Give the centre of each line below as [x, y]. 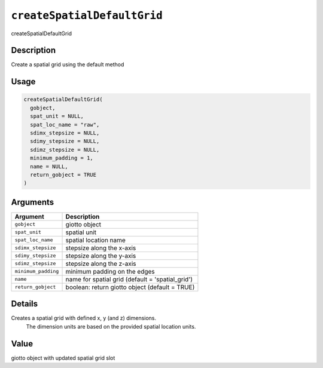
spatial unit [81, 232]
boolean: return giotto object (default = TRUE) [130, 287]
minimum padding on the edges [110, 271]
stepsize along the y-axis [101, 256]
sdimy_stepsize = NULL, [65, 141]
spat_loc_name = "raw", [65, 125]
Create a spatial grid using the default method [68, 65]
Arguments [33, 202]
